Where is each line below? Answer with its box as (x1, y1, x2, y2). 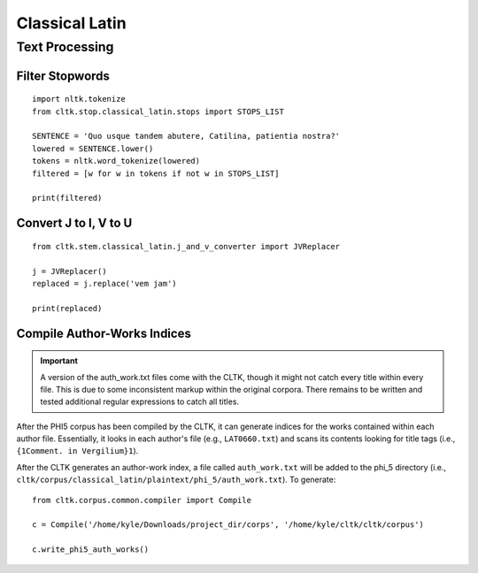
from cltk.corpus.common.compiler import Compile (32, 495, 252, 505)
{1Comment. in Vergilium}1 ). (16, 446, 139, 456)
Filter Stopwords (16, 68, 111, 83)
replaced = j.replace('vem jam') (32, 279, 177, 288)
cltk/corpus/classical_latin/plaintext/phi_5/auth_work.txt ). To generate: (16, 474, 336, 485)
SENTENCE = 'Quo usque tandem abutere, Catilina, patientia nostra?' (32, 131, 341, 141)
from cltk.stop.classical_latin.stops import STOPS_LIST (32, 106, 285, 117)
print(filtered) (32, 193, 103, 203)
